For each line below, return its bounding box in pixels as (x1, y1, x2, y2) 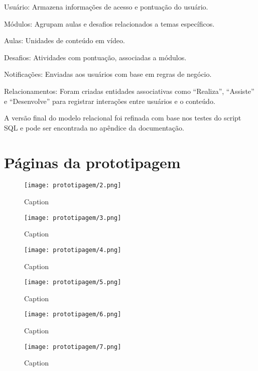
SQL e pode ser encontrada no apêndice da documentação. (4, 122, 184, 133)
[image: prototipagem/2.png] (24, 182, 121, 189)
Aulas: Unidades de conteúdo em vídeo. (4, 35, 125, 46)
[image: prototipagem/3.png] (24, 214, 121, 221)
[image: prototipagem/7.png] (24, 343, 121, 350)
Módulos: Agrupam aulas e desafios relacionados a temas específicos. (4, 18, 215, 29)
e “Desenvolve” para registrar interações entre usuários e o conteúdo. (4, 95, 215, 106)
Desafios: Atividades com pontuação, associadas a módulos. (4, 52, 187, 62)
